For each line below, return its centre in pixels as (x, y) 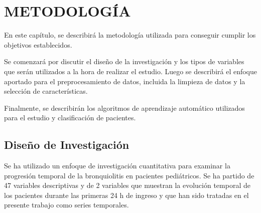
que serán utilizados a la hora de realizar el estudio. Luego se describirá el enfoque (131, 71)
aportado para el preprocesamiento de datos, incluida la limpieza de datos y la (125, 81)
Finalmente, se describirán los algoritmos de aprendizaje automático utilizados (124, 108)
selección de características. (46, 91)
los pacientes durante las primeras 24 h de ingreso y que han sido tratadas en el (126, 195)
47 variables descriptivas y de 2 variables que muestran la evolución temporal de (127, 185)
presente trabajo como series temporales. (67, 205)
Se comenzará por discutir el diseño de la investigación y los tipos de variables (124, 61)
